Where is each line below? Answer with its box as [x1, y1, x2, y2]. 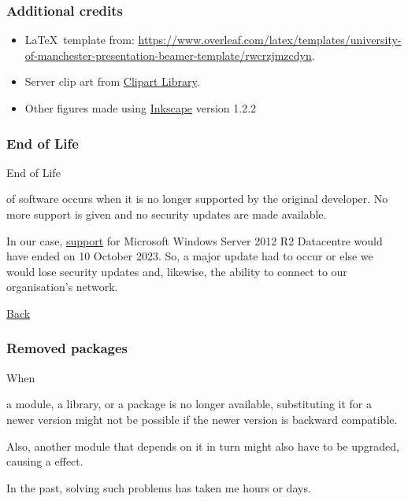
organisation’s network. [6, 278, 118, 295]
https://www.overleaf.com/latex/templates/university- [138, 31, 402, 48]
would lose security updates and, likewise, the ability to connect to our [6, 263, 347, 279]
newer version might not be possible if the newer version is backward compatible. [6, 411, 398, 427]
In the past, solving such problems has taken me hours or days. [6, 479, 311, 495]
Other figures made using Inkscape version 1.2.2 [24, 100, 257, 116]
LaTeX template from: [24, 31, 135, 48]
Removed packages [6, 338, 128, 358]
